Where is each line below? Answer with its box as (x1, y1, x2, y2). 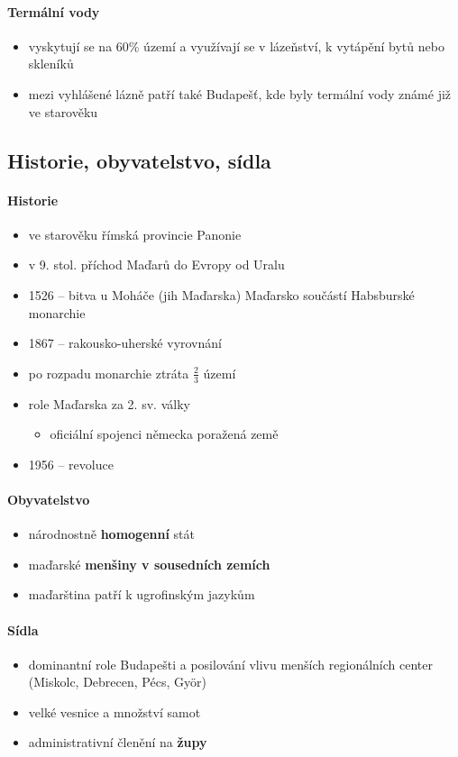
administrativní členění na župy (28, 733, 207, 752)
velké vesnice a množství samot (28, 702, 201, 721)
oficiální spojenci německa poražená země (50, 424, 279, 443)
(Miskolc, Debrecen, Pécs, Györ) (28, 672, 206, 691)
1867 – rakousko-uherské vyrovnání (28, 333, 222, 352)
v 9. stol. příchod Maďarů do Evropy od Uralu (28, 255, 285, 274)
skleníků (28, 54, 74, 73)
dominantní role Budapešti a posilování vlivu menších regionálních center (28, 654, 433, 673)
